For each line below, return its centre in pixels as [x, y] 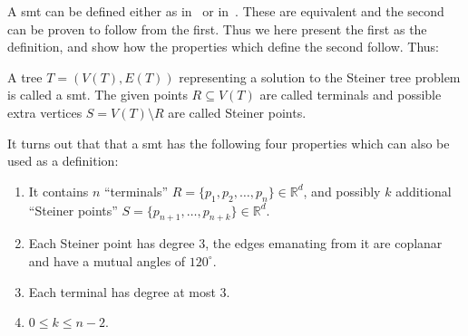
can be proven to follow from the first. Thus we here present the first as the [217, 29]
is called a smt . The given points [97, 95]
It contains [58, 191]
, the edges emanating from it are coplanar [324, 243]
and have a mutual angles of [107, 260]
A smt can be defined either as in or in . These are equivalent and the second [226, 11]
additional [424, 191]
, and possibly [342, 191]
